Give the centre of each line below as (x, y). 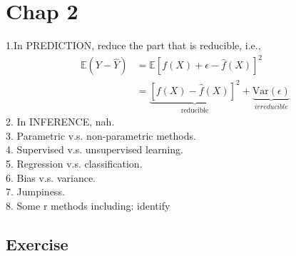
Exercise (37, 244)
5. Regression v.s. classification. (74, 163)
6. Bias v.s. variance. (51, 177)
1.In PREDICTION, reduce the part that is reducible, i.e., (133, 45)
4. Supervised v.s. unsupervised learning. (95, 149)
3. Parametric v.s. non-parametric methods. (101, 135)
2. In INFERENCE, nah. (60, 122)
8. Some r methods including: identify (88, 205)
